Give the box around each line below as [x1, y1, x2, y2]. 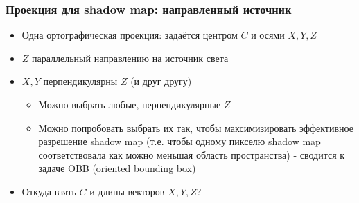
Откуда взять [21, 184, 76, 198]
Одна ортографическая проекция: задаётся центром [21, 28, 238, 42]
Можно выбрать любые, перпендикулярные [38, 97, 221, 111]
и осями [251, 28, 285, 42]
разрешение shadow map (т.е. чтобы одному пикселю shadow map [38, 134, 321, 148]
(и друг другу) [130, 74, 192, 88]
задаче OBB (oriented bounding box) [38, 161, 196, 175]
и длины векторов [89, 184, 165, 198]
